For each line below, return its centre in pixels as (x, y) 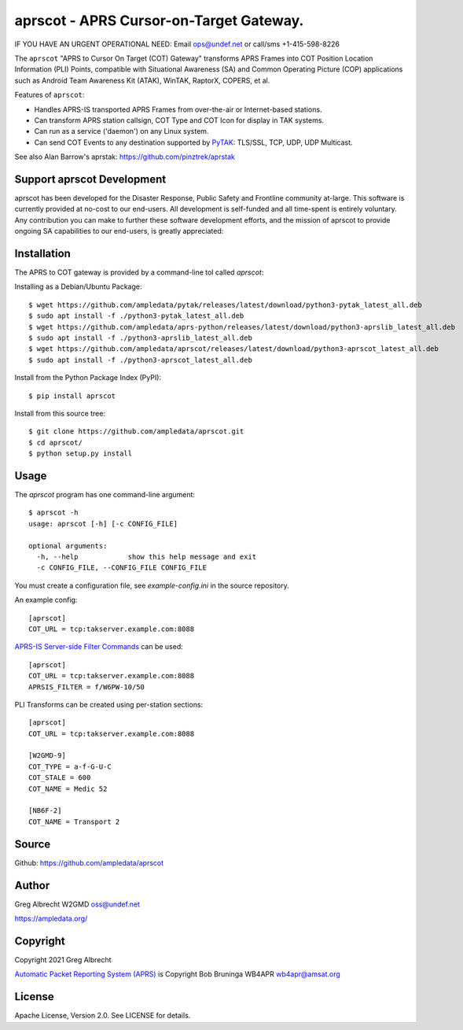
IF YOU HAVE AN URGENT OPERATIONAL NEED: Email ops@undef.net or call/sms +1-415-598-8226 (177, 44)
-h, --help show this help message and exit (147, 556)
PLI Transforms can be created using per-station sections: (109, 704)
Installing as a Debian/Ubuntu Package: (78, 286)
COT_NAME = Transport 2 (74, 821)
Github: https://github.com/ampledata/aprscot (89, 862)
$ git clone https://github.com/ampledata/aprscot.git (136, 432)
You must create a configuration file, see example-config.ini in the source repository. (152, 585)
